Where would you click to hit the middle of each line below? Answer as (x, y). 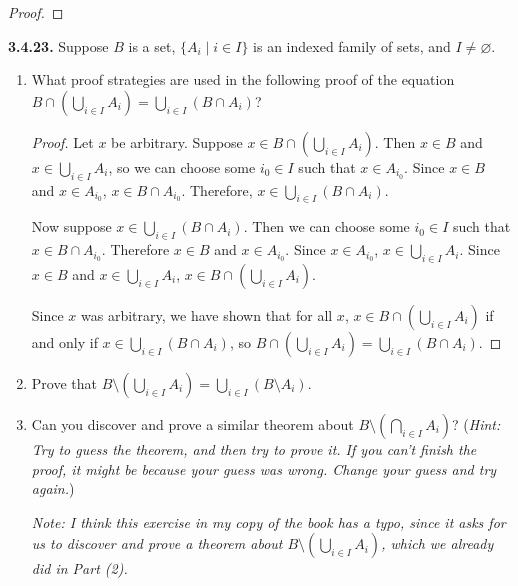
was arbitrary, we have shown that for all (207, 314)
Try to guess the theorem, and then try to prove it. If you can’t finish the (254, 448)
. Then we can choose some (326, 226)
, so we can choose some (182, 166)
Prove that (64, 382)
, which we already (437, 543)
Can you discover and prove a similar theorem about (192, 423)
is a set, (152, 45)
